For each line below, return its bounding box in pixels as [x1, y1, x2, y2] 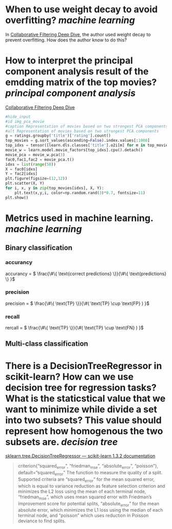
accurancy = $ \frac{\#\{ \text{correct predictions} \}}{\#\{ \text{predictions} [5, 270, 167, 277]
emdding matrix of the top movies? [5, 77, 157, 88]
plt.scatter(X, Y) [5, 181, 45, 186]
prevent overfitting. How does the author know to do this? [5, 37, 127, 43]
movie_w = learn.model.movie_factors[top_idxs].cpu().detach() [5, 147, 143, 152]
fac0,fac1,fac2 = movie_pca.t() [5, 157, 74, 162]
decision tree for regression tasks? [5, 382, 157, 393]
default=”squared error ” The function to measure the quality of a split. [17, 470, 163, 477]
